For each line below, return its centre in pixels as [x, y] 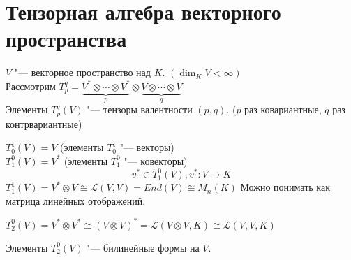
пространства [66, 39]
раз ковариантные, [283, 109]
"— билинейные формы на [143, 247]
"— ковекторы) [156, 160]
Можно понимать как [285, 187]
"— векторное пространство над [82, 72]
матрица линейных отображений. [76, 200]
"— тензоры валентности [140, 109]
